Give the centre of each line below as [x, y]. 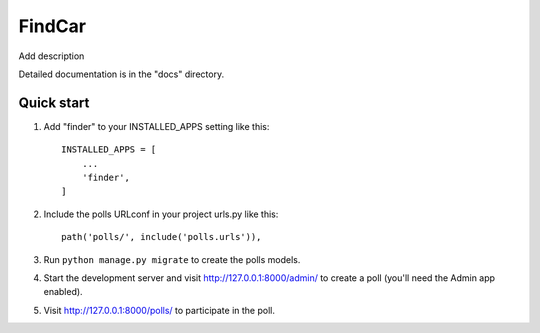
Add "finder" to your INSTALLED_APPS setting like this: [156, 126]
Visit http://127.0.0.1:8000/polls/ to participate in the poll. [159, 310]
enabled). [63, 292]
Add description [51, 56]
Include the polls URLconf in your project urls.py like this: [161, 214]
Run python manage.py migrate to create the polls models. [172, 259]
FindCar [52, 26]
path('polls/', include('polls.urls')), [161, 237]
